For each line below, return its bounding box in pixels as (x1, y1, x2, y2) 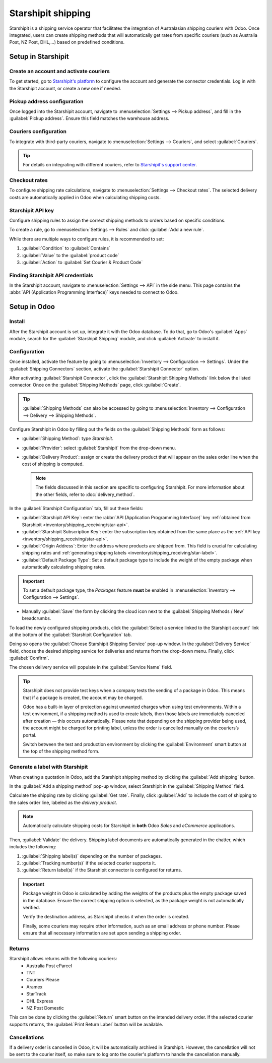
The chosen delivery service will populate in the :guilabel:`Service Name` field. (9, 664, 172, 670)
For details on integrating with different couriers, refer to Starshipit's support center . (23, 162, 197, 168)
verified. (23, 904, 40, 910)
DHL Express (26, 998, 53, 1004)
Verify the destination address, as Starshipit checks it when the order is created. (23, 914, 190, 920)
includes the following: (9, 844, 56, 850)
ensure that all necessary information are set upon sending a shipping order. (23, 930, 181, 936)
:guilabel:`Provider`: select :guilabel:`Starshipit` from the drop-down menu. (22, 445, 176, 451)
